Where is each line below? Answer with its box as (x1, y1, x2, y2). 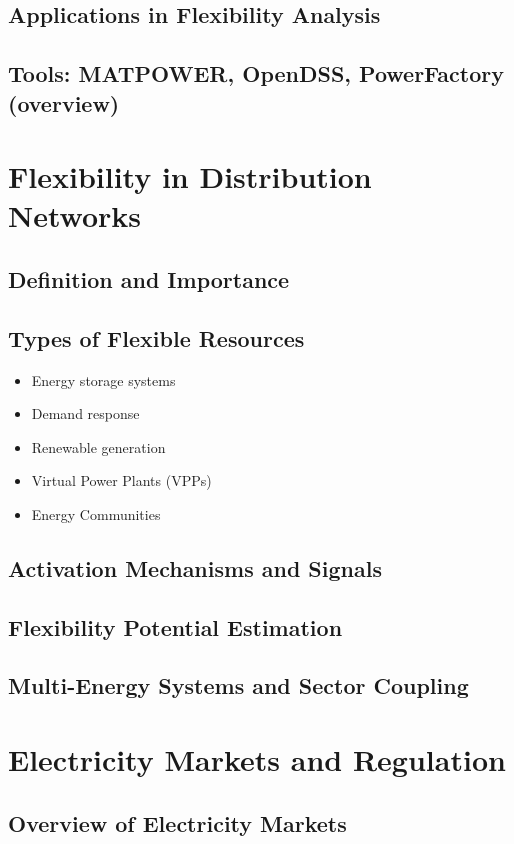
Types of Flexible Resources (8, 322, 305, 353)
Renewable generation (31, 436, 166, 457)
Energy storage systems (31, 369, 176, 390)
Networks (8, 195, 142, 236)
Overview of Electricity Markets (8, 807, 347, 838)
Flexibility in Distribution (8, 156, 372, 197)
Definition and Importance (8, 263, 290, 294)
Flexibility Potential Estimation (8, 611, 343, 642)
